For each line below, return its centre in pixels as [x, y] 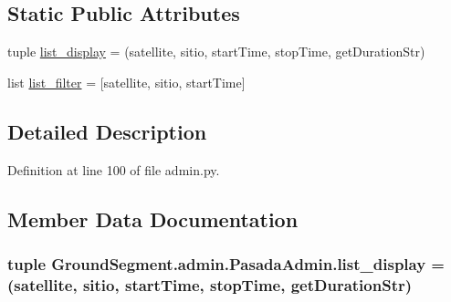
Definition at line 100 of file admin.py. [114, 169]
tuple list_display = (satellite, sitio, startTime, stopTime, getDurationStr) [216, 52]
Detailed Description [107, 131]
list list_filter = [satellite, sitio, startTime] [126, 82]
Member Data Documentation [153, 219]
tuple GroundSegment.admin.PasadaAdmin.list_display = [226, 263]
